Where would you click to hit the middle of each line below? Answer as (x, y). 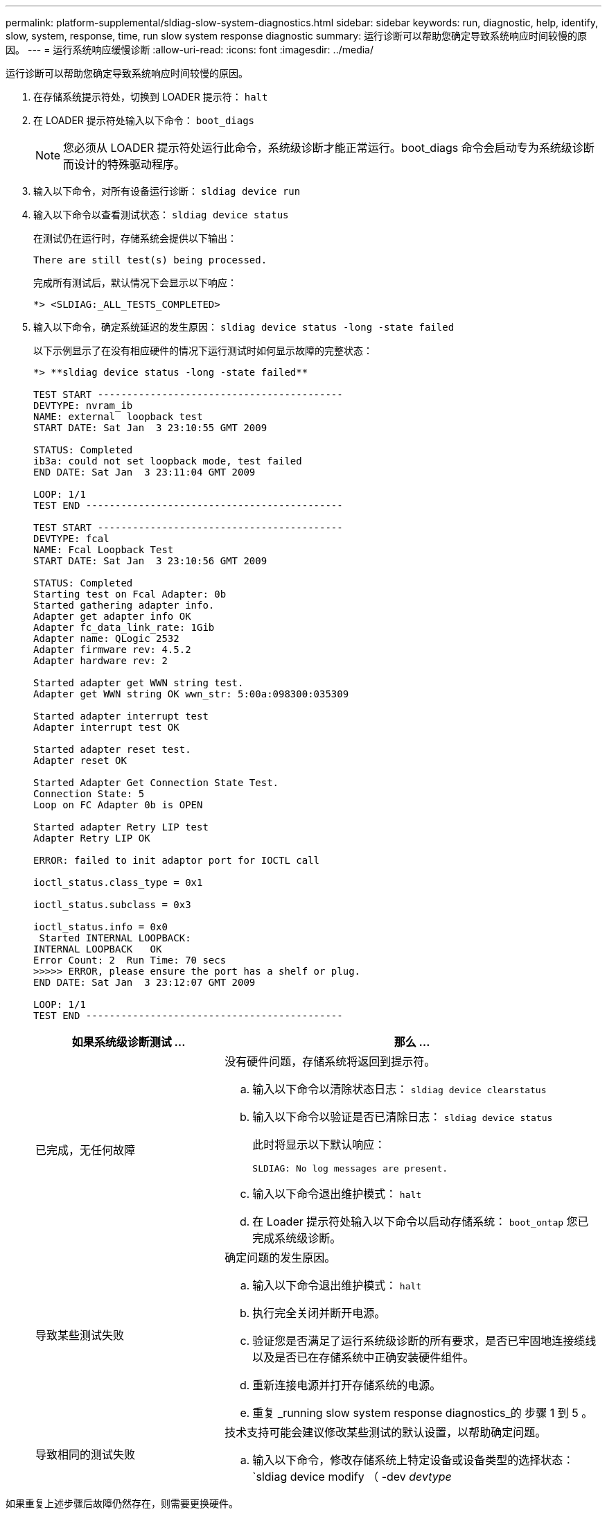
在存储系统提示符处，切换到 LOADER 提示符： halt (151, 97)
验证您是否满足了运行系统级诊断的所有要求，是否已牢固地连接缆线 (424, 1341)
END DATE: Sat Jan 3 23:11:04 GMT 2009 (144, 472)
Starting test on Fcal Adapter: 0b (130, 594)
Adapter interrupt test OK (106, 727)
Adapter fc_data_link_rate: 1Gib (124, 627)
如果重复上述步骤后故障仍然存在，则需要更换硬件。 (122, 1503)
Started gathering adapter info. (124, 605)
